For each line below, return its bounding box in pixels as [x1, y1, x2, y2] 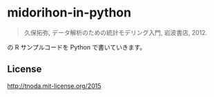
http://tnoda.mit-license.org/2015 [7, 81, 101, 90]
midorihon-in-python [7, 5, 132, 21]
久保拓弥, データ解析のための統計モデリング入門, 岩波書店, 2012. [23, 28, 208, 36]
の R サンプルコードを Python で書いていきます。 [7, 43, 146, 51]
